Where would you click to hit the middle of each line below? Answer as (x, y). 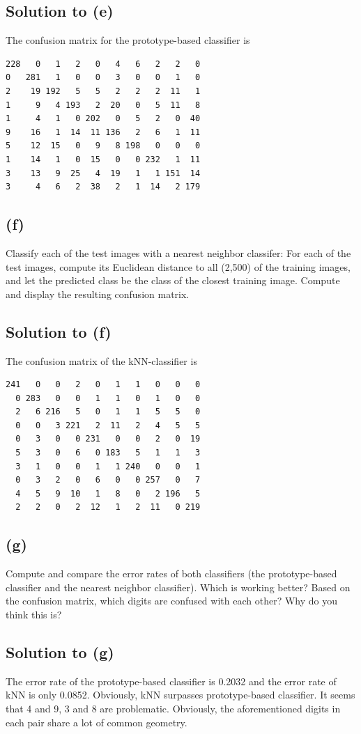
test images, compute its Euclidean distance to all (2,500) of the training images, (178, 266)
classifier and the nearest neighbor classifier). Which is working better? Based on (178, 587)
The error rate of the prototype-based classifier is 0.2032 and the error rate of (171, 681)
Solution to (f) (59, 331)
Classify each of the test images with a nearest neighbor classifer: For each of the (178, 252)
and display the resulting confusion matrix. (98, 294)
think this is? (34, 615)
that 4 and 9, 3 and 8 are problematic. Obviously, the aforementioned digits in (173, 709)
